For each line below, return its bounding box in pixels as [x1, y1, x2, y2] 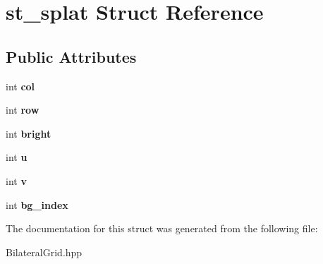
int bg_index [6, 197, 68, 212]
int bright [6, 126, 51, 140]
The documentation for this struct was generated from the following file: [6, 221, 318, 236]
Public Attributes [6, 45, 137, 67]
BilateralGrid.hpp [6, 244, 83, 259]
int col [6, 78, 35, 93]
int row [6, 102, 39, 117]
